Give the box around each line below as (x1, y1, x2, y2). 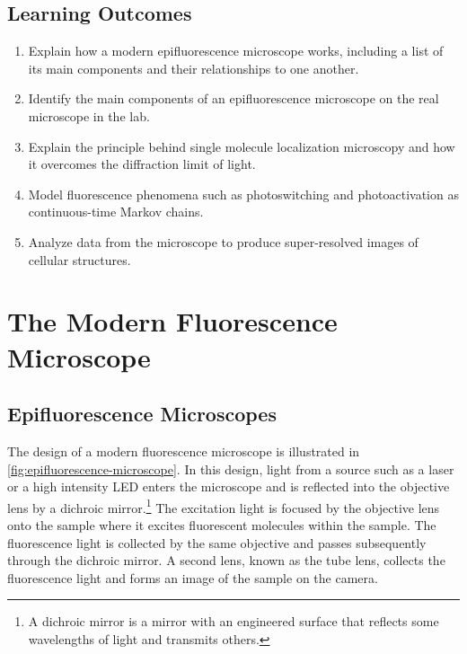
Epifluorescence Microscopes (7, 400, 277, 428)
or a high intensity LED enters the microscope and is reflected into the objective (7, 477, 450, 496)
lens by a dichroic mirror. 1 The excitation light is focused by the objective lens (7, 495, 440, 517)
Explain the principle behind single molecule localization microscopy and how (28, 137, 455, 155)
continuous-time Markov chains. (28, 202, 204, 221)
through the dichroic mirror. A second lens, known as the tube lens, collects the (7, 551, 445, 570)
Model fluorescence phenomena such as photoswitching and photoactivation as (28, 184, 459, 203)
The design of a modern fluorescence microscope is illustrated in (7, 441, 360, 460)
